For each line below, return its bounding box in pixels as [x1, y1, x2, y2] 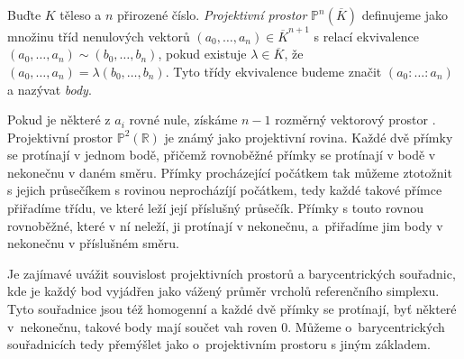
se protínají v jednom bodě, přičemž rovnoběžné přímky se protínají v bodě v [7, 145, 436, 164]
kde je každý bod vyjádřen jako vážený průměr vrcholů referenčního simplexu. [7, 281, 440, 300]
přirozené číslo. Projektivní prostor [117, 5, 307, 23]
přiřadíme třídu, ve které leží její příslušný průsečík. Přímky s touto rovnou [7, 198, 424, 217]
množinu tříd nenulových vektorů [7, 26, 190, 45]
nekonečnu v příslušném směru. [7, 234, 179, 253]
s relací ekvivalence [314, 26, 419, 45]
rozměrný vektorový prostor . [275, 110, 436, 129]
